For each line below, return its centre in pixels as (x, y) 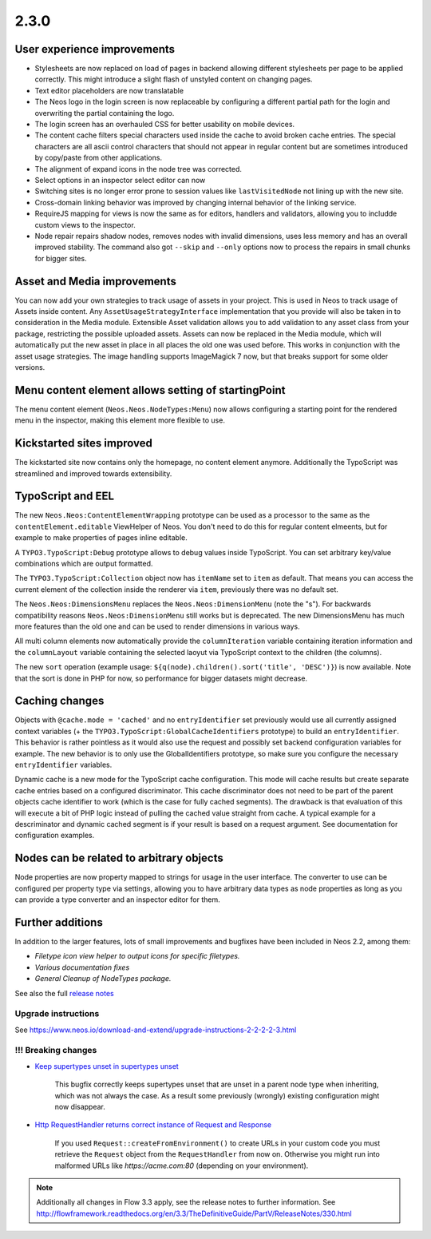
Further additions (59, 922)
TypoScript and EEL (65, 496)
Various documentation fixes (82, 967)
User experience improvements (95, 49)
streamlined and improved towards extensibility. (93, 473)
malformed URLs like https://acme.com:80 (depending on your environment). (182, 1166)
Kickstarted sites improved (84, 443)
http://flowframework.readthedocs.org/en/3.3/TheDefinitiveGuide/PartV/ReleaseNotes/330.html (194, 1213)
